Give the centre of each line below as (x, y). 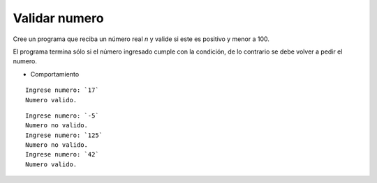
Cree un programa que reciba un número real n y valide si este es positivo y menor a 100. (141, 39)
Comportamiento (55, 74)
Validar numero (58, 18)
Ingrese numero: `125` (64, 135)
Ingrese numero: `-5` (62, 116)
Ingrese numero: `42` (62, 154)
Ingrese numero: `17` (62, 90)
